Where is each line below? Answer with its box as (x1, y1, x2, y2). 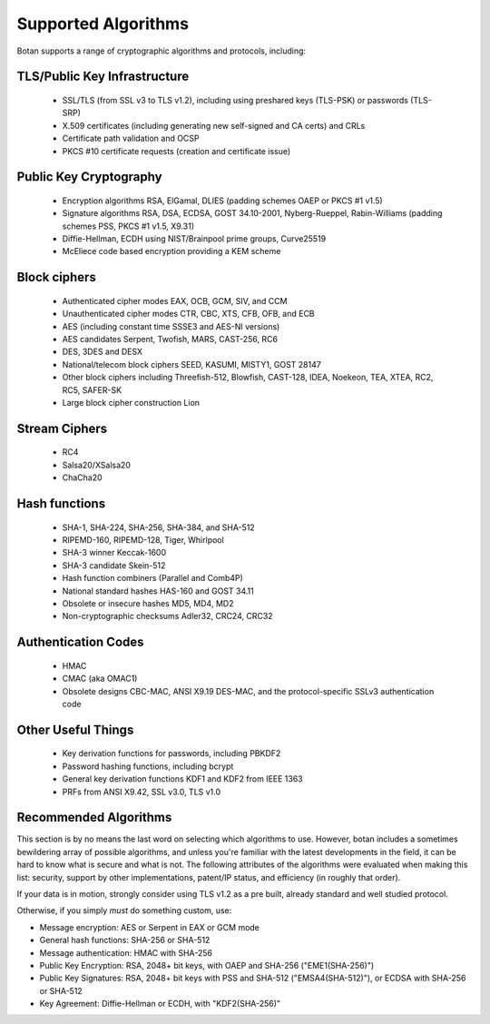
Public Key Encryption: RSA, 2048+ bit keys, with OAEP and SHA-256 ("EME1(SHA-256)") (39, 960, 375, 970)
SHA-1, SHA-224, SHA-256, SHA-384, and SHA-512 (62, 522, 256, 533)
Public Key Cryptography (16, 169, 162, 185)
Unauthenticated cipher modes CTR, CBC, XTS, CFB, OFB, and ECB (62, 309, 315, 320)
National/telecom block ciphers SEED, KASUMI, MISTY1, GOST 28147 (62, 359, 321, 369)
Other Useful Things (16, 722, 134, 737)
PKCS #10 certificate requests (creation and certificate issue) (62, 145, 291, 156)
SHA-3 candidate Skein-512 (62, 559, 166, 571)
